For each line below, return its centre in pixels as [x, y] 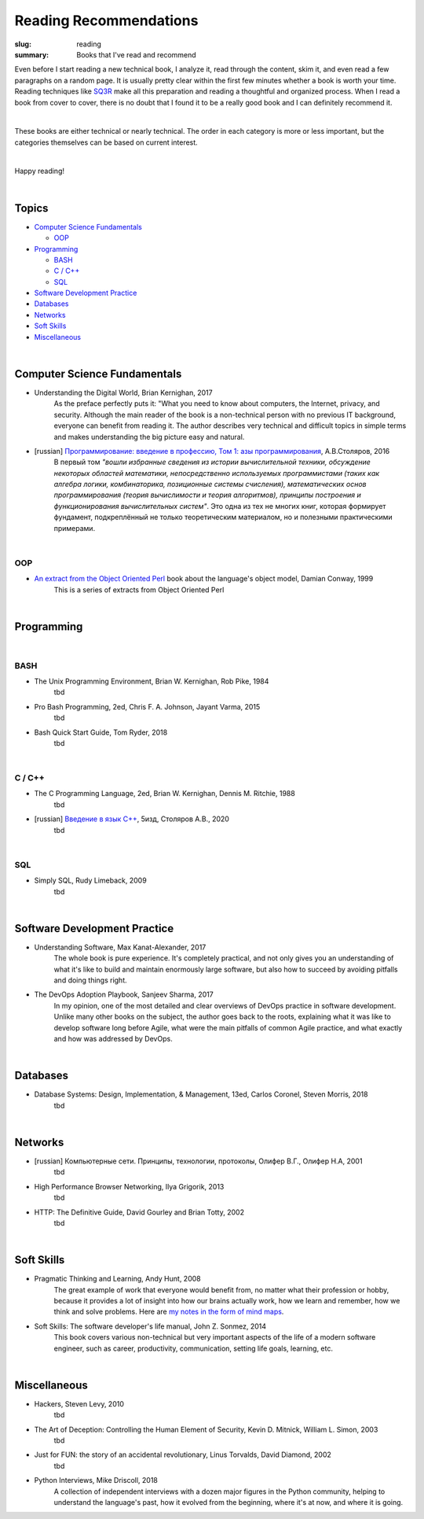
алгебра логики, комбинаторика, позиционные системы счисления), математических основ [210, 485]
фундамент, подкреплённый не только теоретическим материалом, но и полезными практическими [223, 517]
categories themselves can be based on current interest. [106, 142]
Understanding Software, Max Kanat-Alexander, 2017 [120, 947]
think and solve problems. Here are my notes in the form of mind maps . [169, 1312]
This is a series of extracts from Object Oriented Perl [139, 589]
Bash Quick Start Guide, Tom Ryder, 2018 [101, 732]
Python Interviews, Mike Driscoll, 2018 [96, 1480]
